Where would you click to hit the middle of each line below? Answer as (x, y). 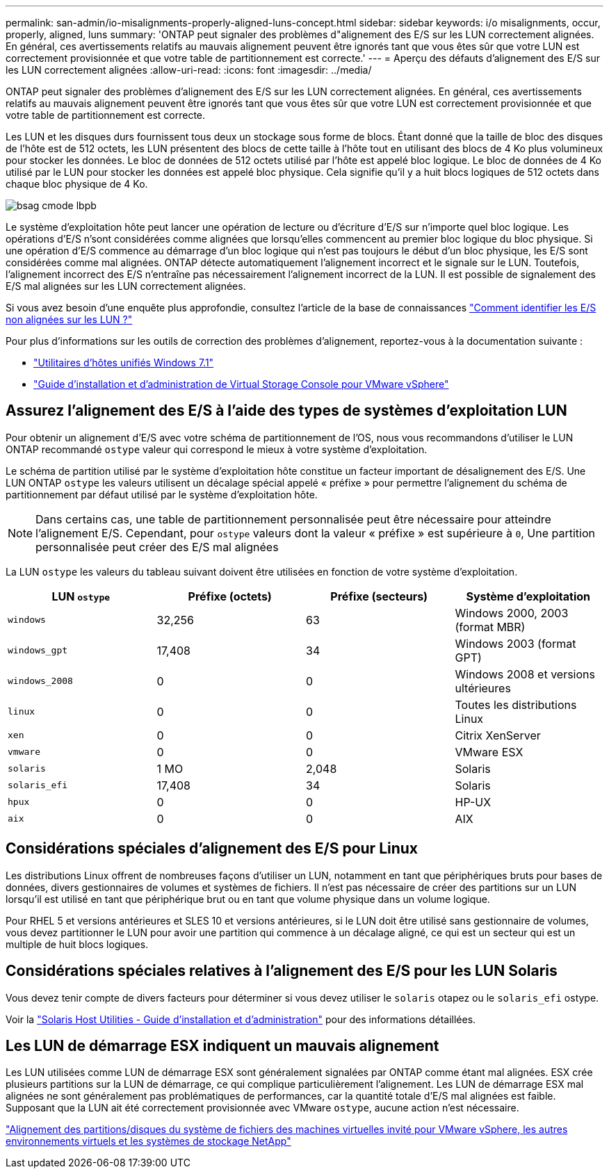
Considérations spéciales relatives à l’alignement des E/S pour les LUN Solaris (282, 971)
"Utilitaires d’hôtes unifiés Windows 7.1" (124, 362)
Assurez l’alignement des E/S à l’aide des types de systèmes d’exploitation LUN (286, 411)
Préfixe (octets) (230, 596)
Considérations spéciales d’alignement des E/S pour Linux (212, 849)
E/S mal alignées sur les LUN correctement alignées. (126, 286)
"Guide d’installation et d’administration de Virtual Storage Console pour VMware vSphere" (241, 384)
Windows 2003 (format (515, 643)
